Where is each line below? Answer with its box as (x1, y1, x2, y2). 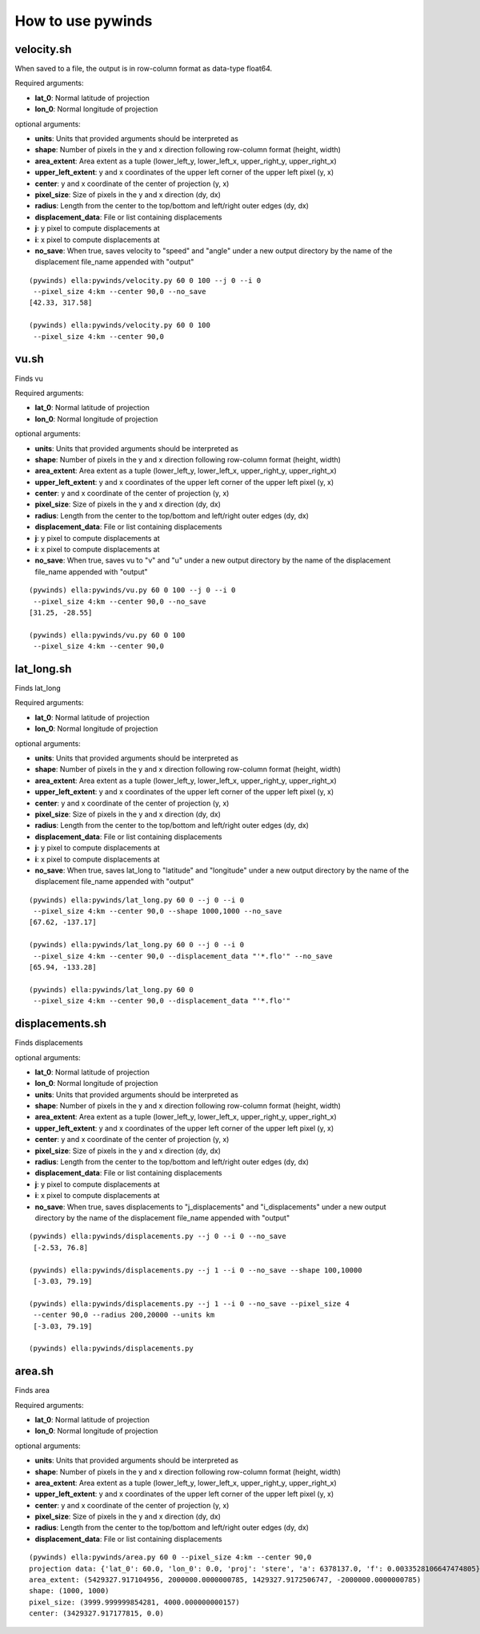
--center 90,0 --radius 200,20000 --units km (33, 1310, 215, 1320)
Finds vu (14, 373, 43, 383)
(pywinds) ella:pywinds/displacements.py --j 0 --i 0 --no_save (29, 1232, 287, 1241)
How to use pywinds (14, 12, 153, 30)
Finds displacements (14, 1038, 83, 1047)
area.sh (14, 1365, 54, 1378)
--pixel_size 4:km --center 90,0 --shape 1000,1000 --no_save (33, 906, 282, 916)
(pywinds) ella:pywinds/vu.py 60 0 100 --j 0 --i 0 (29, 586, 236, 595)
